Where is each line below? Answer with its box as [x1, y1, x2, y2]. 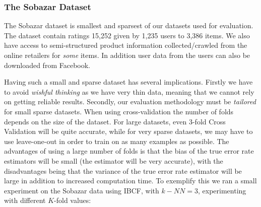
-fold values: [54, 195, 91, 205]
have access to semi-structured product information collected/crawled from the [4, 40, 247, 50]
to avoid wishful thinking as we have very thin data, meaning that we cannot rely [4, 86, 254, 97]
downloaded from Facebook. [4, 59, 90, 70]
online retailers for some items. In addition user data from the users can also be [4, 50, 250, 60]
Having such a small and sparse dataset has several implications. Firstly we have [4, 77, 253, 87]
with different [4, 195, 46, 205]
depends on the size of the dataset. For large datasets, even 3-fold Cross [4, 116, 226, 126]
